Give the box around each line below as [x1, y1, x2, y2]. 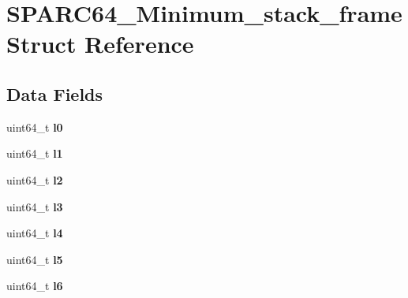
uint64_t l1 [6, 145, 63, 162]
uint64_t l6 [6, 278, 63, 294]
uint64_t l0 [6, 118, 63, 135]
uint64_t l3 [6, 198, 63, 214]
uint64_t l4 [6, 225, 63, 241]
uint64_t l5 [6, 251, 63, 267]
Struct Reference [6, 28, 194, 60]
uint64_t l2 [6, 171, 63, 188]
